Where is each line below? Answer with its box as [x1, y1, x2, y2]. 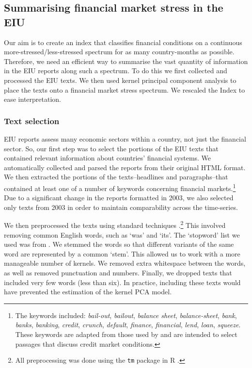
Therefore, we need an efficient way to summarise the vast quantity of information [4, 56, 248, 66]
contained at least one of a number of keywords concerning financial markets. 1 [4, 181, 236, 193]
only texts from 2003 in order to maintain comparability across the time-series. [4, 202, 238, 212]
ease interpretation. [4, 94, 61, 104]
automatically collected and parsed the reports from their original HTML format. [4, 162, 246, 172]
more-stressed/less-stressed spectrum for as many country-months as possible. [4, 47, 235, 57]
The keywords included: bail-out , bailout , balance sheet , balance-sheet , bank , [15, 310, 237, 320]
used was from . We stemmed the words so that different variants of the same [4, 239, 234, 249]
